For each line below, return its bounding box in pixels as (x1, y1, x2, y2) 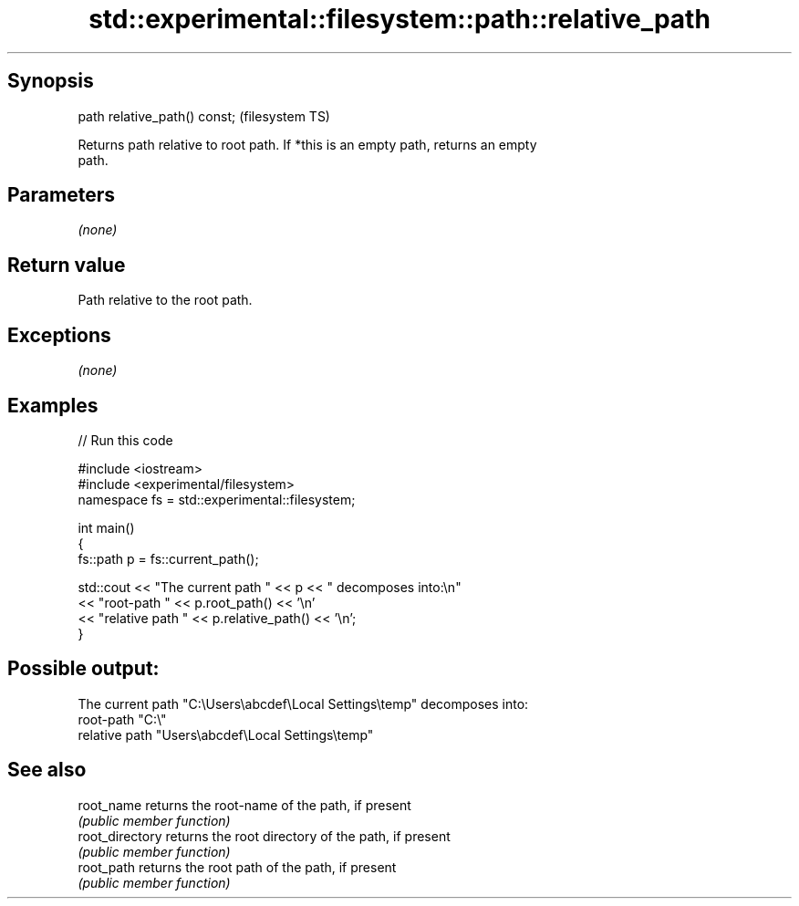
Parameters (7, 183, 115, 207)
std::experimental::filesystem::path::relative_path (88, 4, 711, 35)
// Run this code (78, 432, 173, 448)
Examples (7, 393, 99, 417)
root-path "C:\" (78, 711, 167, 727)
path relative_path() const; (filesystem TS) (78, 108, 330, 124)
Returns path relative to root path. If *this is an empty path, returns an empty (78, 136, 537, 152)
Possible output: (7, 657, 160, 681)
